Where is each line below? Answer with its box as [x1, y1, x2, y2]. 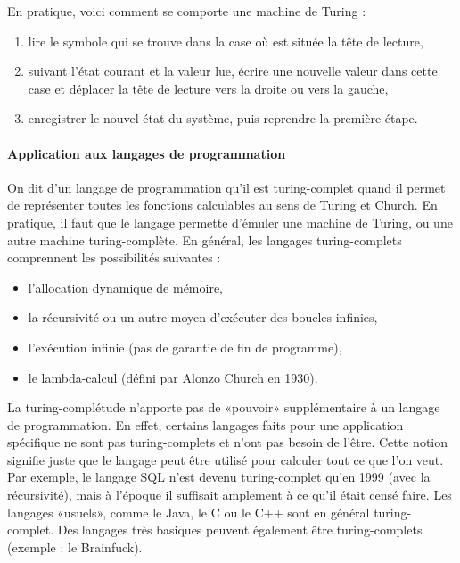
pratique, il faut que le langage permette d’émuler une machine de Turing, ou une [7, 212, 453, 231]
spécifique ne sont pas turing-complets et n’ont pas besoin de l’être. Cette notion [7, 433, 448, 451]
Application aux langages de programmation [7, 144, 286, 162]
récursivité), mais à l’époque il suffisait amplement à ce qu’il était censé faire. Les [7, 485, 452, 504]
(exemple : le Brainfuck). [7, 537, 143, 556]
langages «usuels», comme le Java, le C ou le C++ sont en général [7, 502, 370, 521]
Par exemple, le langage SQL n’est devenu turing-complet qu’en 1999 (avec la [7, 468, 431, 486]
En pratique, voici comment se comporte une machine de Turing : [7, 2, 366, 20]
